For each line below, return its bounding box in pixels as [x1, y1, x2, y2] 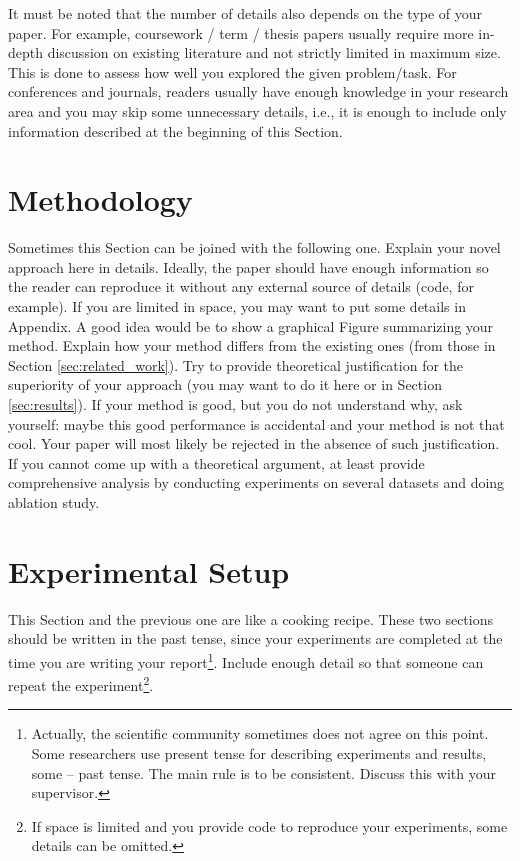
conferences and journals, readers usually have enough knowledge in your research [8, 81, 509, 102]
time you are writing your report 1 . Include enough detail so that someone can [8, 648, 484, 672]
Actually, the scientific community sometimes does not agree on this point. [31, 723, 489, 744]
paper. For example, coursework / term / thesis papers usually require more [8, 22, 474, 43]
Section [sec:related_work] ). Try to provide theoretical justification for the [8, 354, 464, 375]
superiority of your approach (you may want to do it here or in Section [8, 374, 442, 395]
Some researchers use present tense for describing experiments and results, [31, 743, 487, 763]
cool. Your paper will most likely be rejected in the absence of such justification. [8, 433, 500, 454]
